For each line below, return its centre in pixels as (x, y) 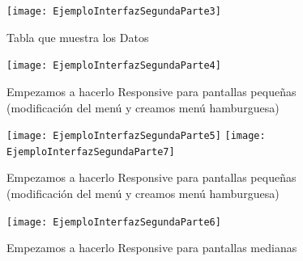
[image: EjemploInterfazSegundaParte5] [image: (136, 136)
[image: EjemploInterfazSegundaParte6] (114, 222)
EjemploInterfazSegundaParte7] (91, 152)
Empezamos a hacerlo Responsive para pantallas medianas (152, 248)
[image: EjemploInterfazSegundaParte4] (114, 66)
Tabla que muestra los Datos (78, 37)
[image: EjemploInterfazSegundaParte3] (114, 11)
